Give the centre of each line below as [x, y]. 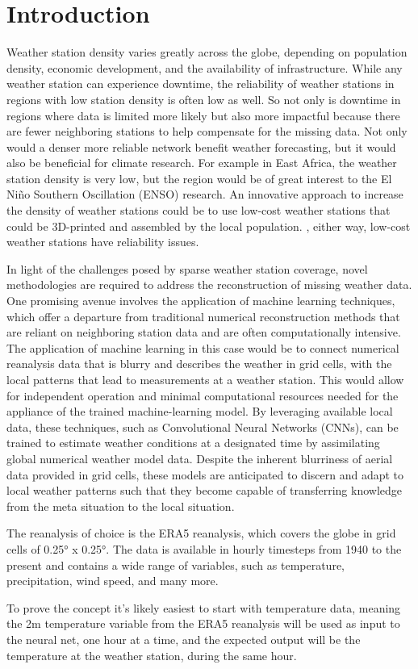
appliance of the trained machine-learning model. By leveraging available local [200, 411]
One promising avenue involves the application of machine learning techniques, [201, 301]
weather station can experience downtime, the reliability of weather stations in [201, 84]
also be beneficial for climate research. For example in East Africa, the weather [202, 163]
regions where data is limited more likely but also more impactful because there [203, 115]
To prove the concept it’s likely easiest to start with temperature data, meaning [204, 607]
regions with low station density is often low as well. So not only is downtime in [204, 99]
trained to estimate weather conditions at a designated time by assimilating [193, 443]
